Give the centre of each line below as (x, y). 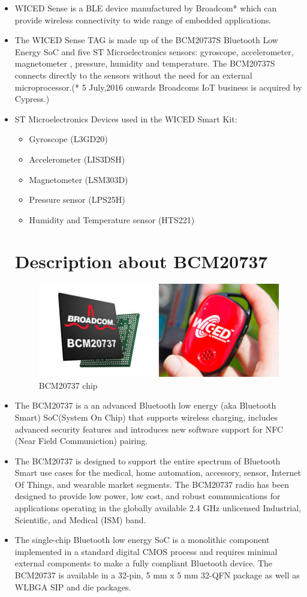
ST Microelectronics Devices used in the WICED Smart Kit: (126, 118)
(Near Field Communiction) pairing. (81, 441)
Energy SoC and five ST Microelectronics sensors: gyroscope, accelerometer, (154, 51)
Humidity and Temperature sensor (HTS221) (112, 219)
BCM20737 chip (68, 385)
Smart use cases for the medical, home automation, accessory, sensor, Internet (158, 472)
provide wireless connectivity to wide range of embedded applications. (143, 19)
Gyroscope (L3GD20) (68, 139)
